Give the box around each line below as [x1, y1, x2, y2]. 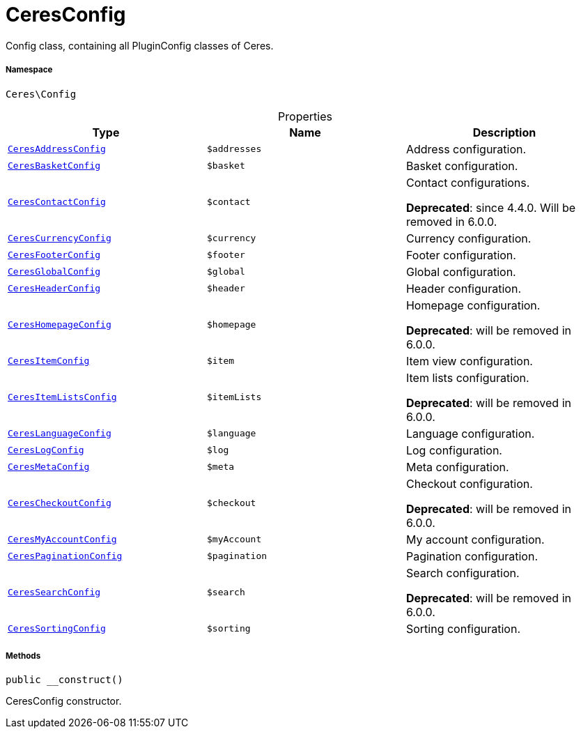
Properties [278, 109, 332, 123]
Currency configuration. [405, 231, 532, 245]
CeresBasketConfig [8, 160, 101, 171]
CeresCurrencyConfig [8, 233, 111, 244]
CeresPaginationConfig [8, 551, 123, 562]
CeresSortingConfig [8, 623, 106, 634]
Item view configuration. [405, 353, 533, 368]
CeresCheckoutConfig [8, 498, 111, 509]
